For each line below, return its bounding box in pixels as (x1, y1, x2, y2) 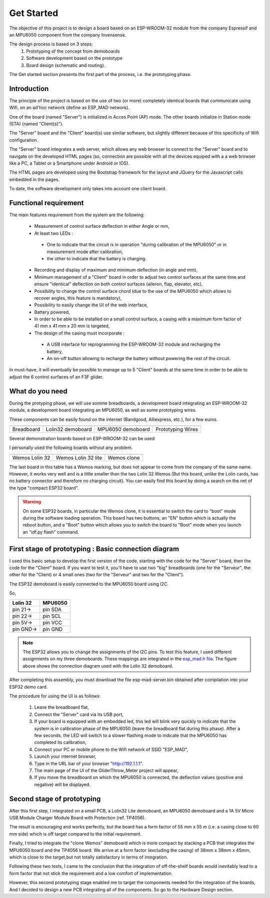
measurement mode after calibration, (46, 248, 123, 255)
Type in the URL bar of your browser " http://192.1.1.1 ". (34, 760, 143, 766)
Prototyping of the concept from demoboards (26, 48, 120, 54)
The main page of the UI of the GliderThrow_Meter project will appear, (34, 767, 178, 773)
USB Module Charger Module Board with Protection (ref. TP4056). (9, 814, 146, 820)
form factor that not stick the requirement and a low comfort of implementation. (9, 870, 173, 876)
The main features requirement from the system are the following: (9, 212, 145, 218)
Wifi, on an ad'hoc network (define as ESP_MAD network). (9, 105, 130, 111)
